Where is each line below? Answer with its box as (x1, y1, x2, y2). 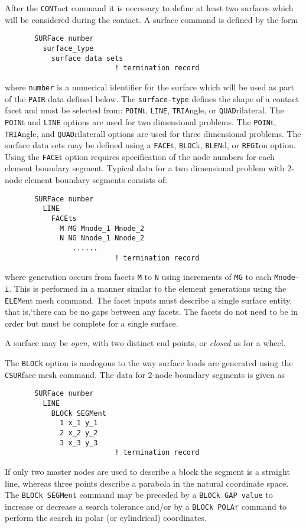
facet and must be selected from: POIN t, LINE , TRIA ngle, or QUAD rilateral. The (5, 104, 284, 116)
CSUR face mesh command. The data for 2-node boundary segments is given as (5, 368, 285, 380)
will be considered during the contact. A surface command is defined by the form (5, 13, 298, 25)
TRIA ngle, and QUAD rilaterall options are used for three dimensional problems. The (5, 127, 301, 139)
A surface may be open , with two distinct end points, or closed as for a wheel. (5, 337, 286, 349)
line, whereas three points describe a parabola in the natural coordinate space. (5, 477, 289, 489)
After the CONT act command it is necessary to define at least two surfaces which (5, 2, 294, 14)
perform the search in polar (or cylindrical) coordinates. (5, 511, 207, 524)
